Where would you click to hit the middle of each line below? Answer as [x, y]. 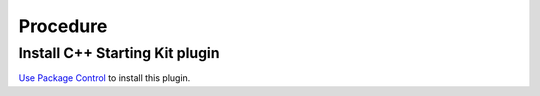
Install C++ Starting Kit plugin [119, 53]
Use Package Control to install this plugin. [104, 78]
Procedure [63, 26]
